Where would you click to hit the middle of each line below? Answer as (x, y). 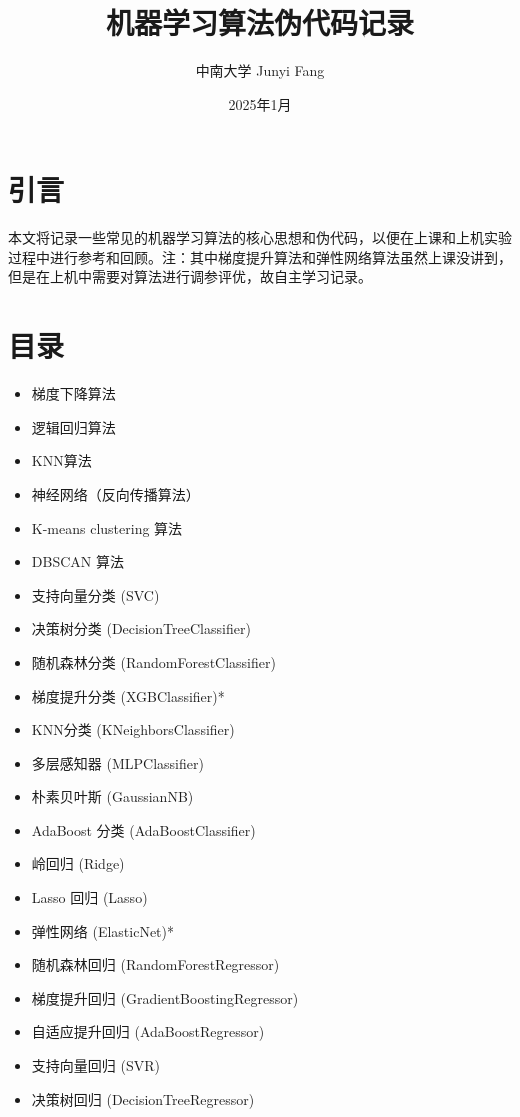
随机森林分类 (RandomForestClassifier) (153, 661)
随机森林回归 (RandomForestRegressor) (155, 964)
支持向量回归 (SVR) (95, 1065)
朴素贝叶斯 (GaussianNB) (112, 796)
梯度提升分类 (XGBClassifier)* (128, 695)
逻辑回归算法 (73, 426)
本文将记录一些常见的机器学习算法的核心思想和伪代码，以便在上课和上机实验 (260, 237)
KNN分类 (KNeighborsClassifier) (133, 729)
